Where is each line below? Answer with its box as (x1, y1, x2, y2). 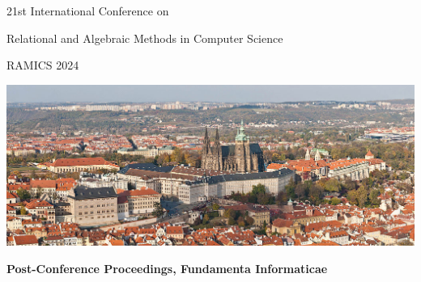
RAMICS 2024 (6, 57, 79, 74)
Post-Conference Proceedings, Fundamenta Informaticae (6, 259, 328, 276)
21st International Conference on (6, 2, 169, 19)
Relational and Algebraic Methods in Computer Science (6, 29, 283, 46)
